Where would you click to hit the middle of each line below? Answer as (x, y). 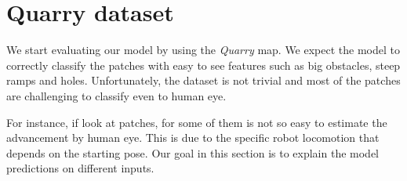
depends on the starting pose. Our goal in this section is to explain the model (193, 152)
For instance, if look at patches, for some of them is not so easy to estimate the (197, 122)
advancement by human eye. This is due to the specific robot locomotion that (193, 138)
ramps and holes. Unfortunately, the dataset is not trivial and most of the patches (203, 80)
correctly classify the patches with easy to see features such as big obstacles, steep (203, 65)
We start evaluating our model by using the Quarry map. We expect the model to (203, 50)
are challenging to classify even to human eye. (116, 95)
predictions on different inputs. (80, 168)
